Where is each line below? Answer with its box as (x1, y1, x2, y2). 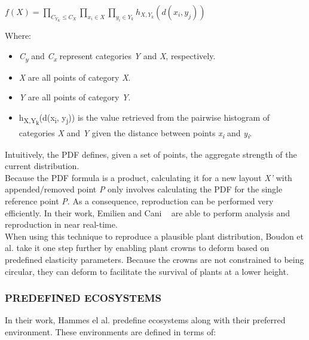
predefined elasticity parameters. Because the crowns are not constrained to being (5, 253, 304, 266)
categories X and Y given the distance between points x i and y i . (19, 126, 252, 140)
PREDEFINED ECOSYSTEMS (5, 290, 161, 305)
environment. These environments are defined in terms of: (5, 326, 216, 338)
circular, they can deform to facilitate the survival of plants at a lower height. (5, 265, 289, 277)
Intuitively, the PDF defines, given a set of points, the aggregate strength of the (5, 148, 297, 160)
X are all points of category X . (19, 71, 131, 83)
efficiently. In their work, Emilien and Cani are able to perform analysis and (5, 206, 290, 219)
